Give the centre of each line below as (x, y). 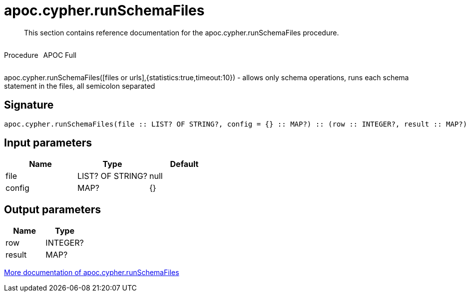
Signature (29, 105)
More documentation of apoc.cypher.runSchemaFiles (92, 273)
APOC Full (60, 55)
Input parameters (48, 143)
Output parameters (52, 209)
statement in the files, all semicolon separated (80, 86)
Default (184, 164)
